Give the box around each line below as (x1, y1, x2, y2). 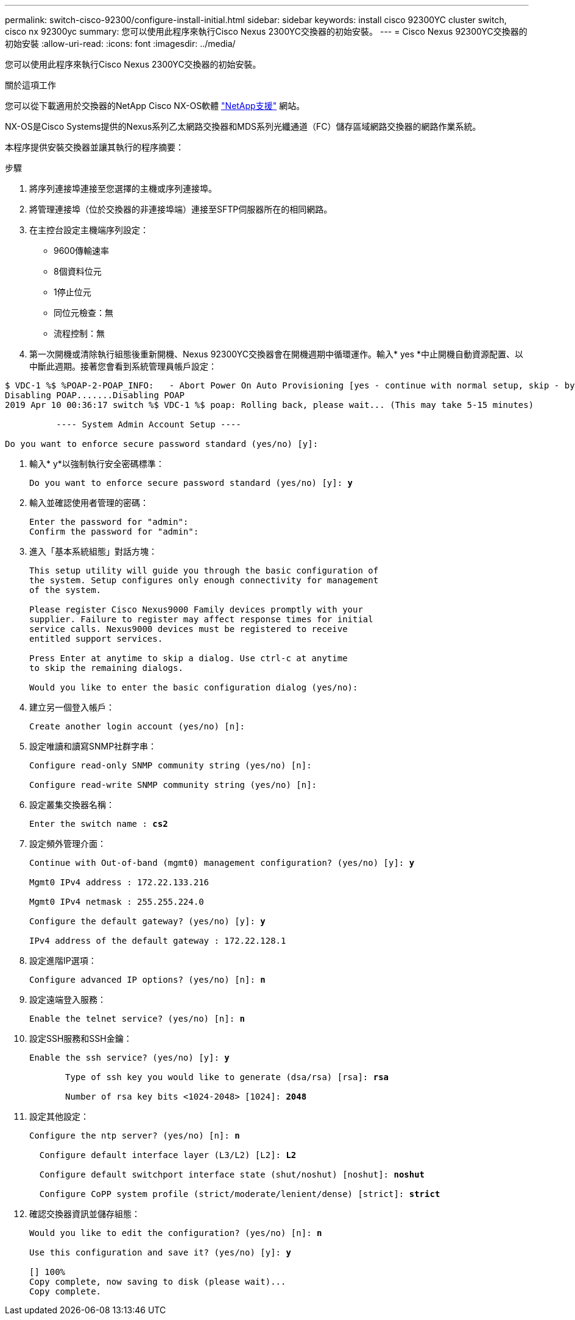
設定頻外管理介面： (29, 838, 106, 849)
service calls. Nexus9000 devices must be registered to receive (29, 624, 348, 634)
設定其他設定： (29, 1111, 89, 1122)
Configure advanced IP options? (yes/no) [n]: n (29, 975, 266, 985)
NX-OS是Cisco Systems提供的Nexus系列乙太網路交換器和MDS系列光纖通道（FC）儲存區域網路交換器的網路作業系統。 (5, 121, 481, 132)
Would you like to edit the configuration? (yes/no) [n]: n (29, 1228, 322, 1238)
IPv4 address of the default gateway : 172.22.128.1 (29, 936, 286, 946)
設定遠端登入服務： (29, 994, 106, 1005)
